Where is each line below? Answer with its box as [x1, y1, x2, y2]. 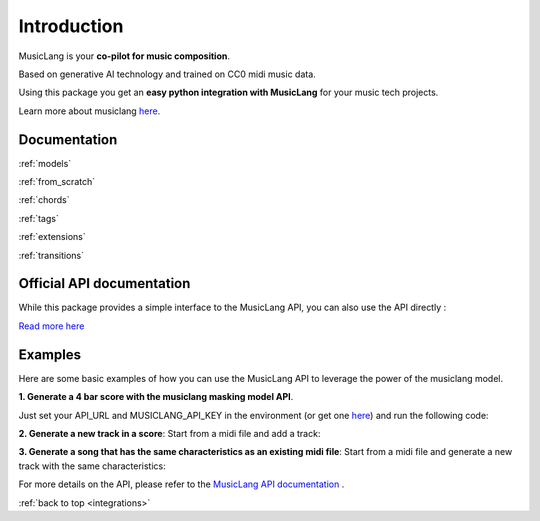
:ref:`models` [18, 157, 72, 169]
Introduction [18, 15, 124, 37]
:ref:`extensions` [18, 231, 86, 243]
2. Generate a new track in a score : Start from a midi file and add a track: [18, 427, 321, 439]
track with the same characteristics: [18, 460, 166, 472]
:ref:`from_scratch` [18, 176, 95, 188]
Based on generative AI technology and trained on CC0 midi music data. [18, 68, 317, 80]
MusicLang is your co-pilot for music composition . [18, 50, 230, 62]
